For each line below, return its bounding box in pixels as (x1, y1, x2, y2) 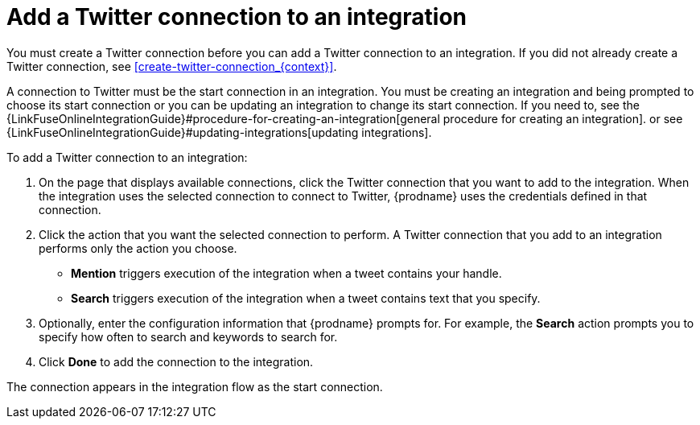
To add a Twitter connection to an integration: (6, 150, 248, 164)
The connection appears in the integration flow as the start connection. (6, 379, 383, 394)
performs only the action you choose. (39, 241, 237, 255)
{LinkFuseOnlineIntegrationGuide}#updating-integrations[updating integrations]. (6, 125, 432, 139)
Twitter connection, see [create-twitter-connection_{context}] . (6, 59, 337, 73)
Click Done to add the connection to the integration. (39, 354, 314, 369)
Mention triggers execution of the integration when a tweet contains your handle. (71, 266, 502, 280)
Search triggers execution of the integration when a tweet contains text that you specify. (71, 291, 541, 305)
